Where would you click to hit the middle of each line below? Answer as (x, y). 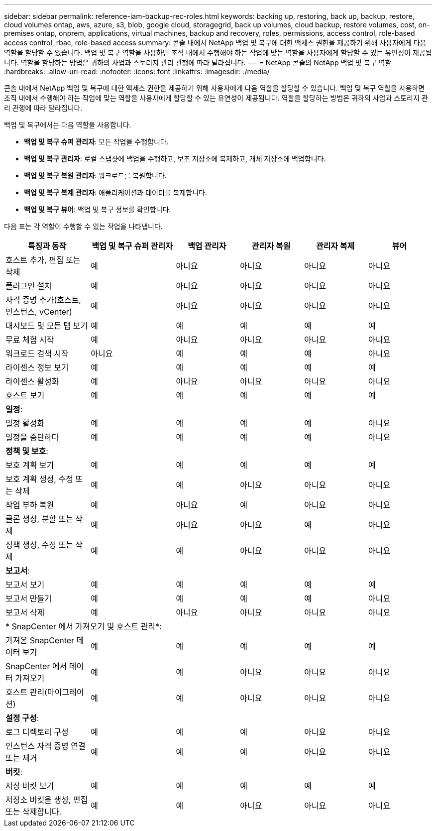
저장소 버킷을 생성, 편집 (47, 800)
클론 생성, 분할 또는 (39, 519)
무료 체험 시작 (30, 340)
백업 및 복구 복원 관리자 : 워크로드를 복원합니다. (95, 176)
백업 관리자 (207, 246)
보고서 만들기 (29, 598)
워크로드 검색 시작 (37, 354)
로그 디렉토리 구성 (37, 732)
